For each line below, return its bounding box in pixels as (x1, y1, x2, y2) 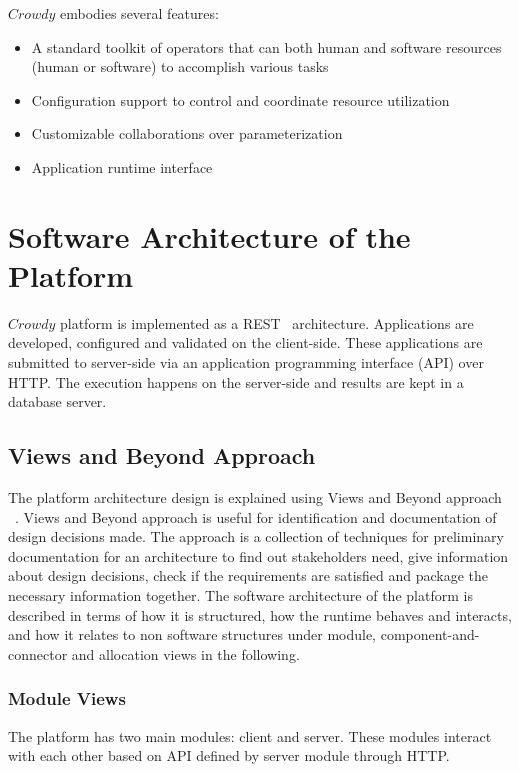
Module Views (8, 686, 126, 711)
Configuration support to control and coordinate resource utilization (31, 89, 450, 110)
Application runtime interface (31, 156, 213, 177)
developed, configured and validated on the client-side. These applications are (8, 332, 483, 353)
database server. (8, 391, 107, 412)
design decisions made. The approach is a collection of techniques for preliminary (8, 526, 504, 547)
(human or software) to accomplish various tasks (31, 56, 329, 77)
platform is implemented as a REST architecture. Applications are (59, 312, 474, 333)
